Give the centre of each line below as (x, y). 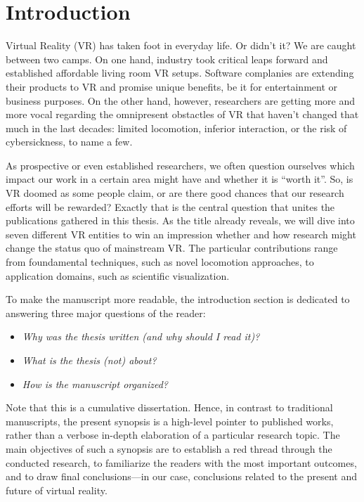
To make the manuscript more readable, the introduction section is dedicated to (178, 299)
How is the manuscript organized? (95, 384)
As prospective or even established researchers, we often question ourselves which (180, 165)
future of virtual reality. (57, 490)
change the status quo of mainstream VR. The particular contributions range (172, 248)
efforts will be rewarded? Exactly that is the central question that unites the (170, 206)
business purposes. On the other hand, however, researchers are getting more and (181, 100)
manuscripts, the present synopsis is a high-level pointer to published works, (170, 421)
